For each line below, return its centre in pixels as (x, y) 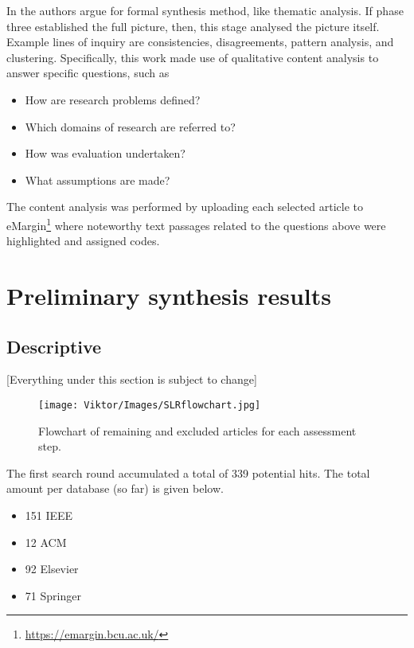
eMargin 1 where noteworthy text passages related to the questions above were (196, 224)
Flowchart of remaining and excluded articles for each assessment (197, 430)
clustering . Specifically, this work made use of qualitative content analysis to (193, 57)
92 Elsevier (52, 569)
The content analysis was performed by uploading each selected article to (185, 207)
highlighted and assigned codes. (83, 241)
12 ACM (46, 542)
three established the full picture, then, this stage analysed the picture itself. (193, 26)
